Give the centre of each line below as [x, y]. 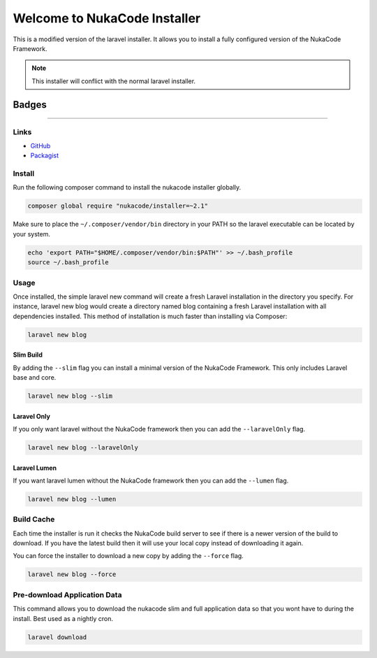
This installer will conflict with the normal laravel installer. [113, 81]
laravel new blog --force [72, 574]
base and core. [35, 378]
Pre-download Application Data [67, 594]
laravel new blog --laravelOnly [83, 447]
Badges [30, 105]
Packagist [45, 156]
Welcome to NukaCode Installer [107, 18]
